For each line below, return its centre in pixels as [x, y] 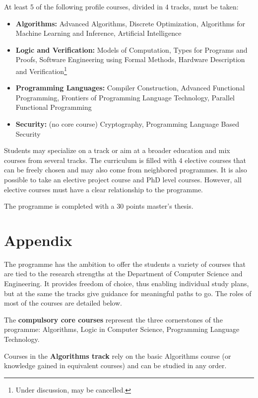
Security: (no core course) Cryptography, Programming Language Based [128, 124]
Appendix [38, 240]
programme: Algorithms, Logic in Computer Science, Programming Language [122, 329]
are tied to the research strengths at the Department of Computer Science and [123, 274]
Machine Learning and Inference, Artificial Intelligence [98, 33]
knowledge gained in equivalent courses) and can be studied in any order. [115, 365]
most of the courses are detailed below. [63, 303]
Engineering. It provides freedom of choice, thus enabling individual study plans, [127, 283]
